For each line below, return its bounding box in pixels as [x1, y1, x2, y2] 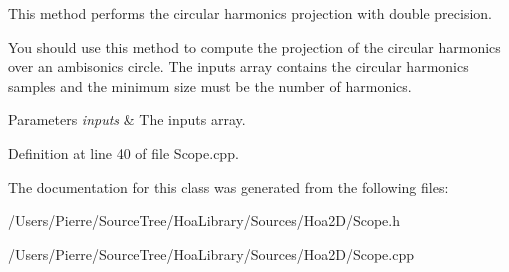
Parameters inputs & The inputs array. [8, 109, 246, 130]
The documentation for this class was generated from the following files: [8, 176, 449, 197]
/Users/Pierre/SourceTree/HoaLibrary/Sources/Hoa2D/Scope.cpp [8, 243, 414, 264]
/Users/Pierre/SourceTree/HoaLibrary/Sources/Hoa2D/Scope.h [8, 210, 400, 231]
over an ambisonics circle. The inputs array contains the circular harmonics [8, 56, 469, 77]
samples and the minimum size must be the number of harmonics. [8, 75, 412, 96]
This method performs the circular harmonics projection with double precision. [8, 3, 493, 23]
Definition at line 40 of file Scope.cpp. [8, 142, 239, 163]
